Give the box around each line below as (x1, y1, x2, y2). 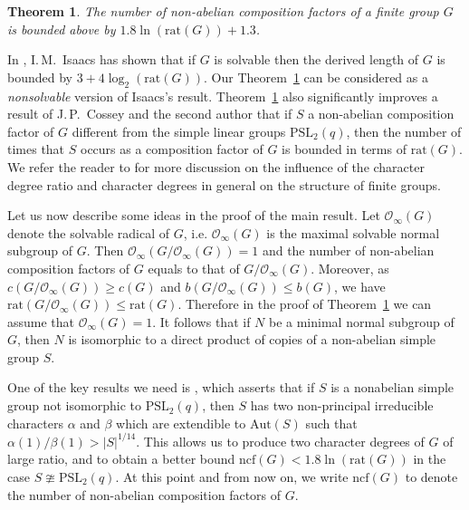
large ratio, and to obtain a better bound (7, 449, 235, 468)
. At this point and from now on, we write (115, 467, 349, 486)
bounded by (7, 67, 72, 86)
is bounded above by (7, 19, 116, 38)
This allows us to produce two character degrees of (143, 431, 425, 450)
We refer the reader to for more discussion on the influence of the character (7, 157, 425, 176)
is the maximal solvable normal (266, 223, 440, 242)
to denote (405, 467, 458, 486)
